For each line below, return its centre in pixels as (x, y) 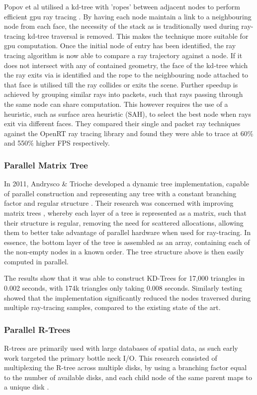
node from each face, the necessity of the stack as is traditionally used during (122, 26)
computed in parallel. (36, 261)
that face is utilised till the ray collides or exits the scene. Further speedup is (121, 84)
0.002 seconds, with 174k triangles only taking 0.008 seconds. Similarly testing (123, 288)
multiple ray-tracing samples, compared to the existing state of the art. (112, 307)
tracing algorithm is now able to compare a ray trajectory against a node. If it (123, 55)
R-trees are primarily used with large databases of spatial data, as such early (121, 348)
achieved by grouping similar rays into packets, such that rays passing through (124, 94)
